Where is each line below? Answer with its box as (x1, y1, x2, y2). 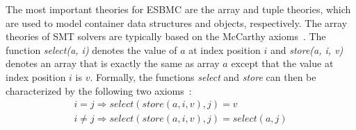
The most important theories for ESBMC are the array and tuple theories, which (6, 2, 351, 16)
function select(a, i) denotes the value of (6, 42, 177, 57)
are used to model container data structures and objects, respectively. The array (6, 15, 348, 30)
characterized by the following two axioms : (6, 83, 192, 98)
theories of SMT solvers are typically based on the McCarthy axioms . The (6, 29, 326, 44)
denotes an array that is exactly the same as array (6, 56, 220, 71)
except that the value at (231, 56, 334, 71)
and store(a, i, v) (270, 42, 343, 57)
